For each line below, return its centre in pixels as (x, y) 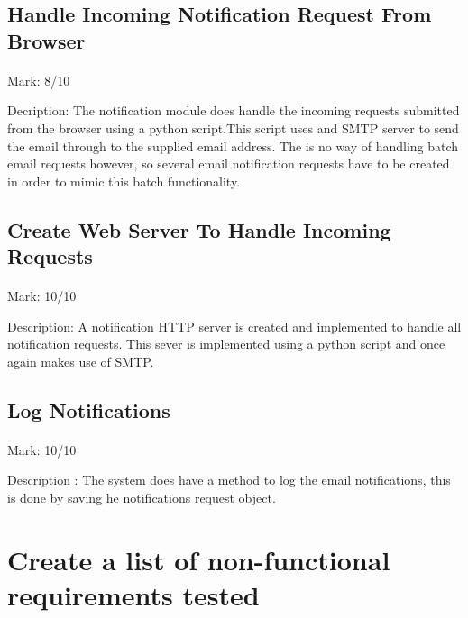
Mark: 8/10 (39, 80)
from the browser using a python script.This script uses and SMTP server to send (233, 127)
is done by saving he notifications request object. (142, 498)
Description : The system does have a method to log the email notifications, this (229, 480)
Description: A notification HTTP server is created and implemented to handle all (234, 326)
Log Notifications (89, 409)
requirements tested (133, 595)
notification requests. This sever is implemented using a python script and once (226, 344)
